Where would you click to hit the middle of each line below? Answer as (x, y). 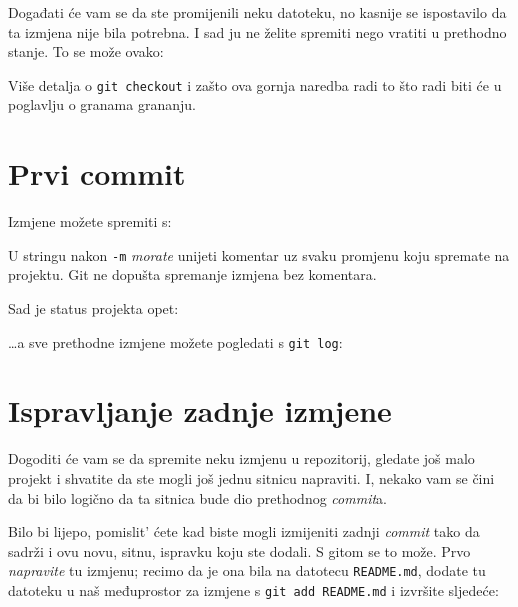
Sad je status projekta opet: (93, 308)
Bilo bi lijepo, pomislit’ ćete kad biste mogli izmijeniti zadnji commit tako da (244, 531)
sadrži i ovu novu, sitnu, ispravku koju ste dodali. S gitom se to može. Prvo (239, 550)
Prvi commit (97, 173)
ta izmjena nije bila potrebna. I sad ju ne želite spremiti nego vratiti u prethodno (257, 31)
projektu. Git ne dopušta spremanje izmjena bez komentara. (192, 274)
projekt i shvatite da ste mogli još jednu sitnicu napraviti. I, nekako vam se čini (251, 477)
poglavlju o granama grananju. (102, 104)
